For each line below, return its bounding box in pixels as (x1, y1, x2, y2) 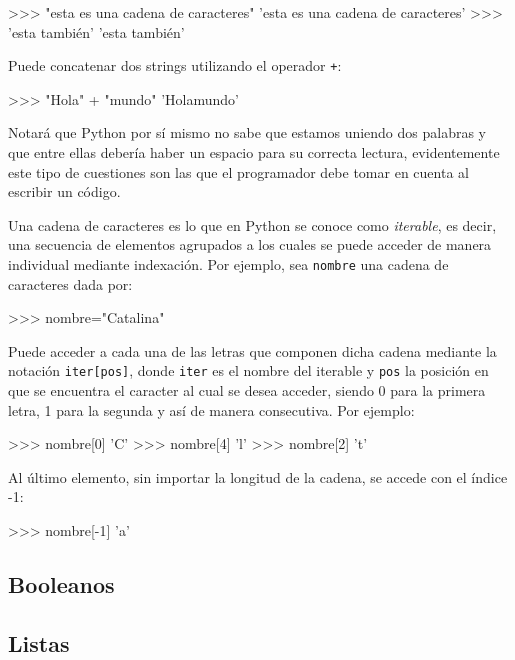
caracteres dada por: (8, 273, 133, 294)
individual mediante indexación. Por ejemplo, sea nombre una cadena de (8, 254, 449, 274)
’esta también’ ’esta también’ (8, 21, 185, 42)
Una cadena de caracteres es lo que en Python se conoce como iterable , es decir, (8, 214, 497, 235)
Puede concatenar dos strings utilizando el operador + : (8, 55, 342, 76)
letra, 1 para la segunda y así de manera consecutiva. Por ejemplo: (8, 399, 415, 420)
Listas (8, 627, 70, 658)
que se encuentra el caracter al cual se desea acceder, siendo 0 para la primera (8, 380, 486, 401)
